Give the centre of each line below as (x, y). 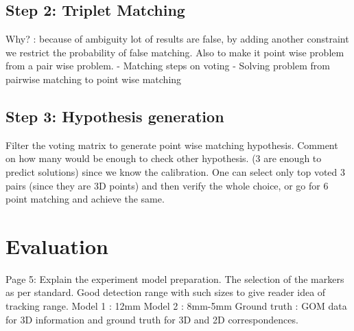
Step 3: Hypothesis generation (115, 116)
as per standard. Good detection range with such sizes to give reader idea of (166, 292)
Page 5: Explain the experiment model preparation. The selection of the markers (175, 278)
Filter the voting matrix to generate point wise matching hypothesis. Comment (172, 145)
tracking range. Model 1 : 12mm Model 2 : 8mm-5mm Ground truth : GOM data (176, 306)
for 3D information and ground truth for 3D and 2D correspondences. (152, 319)
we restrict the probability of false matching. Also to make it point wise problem (175, 52)
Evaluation (57, 246)
